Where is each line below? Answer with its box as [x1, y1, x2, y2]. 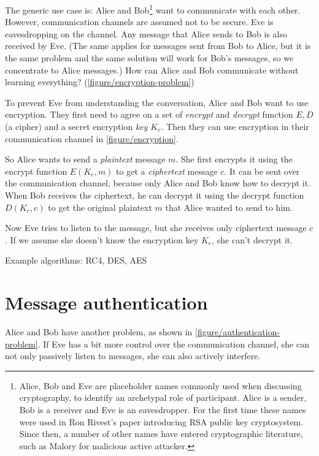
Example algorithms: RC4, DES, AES [5, 254, 147, 267]
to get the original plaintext [48, 200, 152, 213]
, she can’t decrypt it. [212, 233, 293, 246]
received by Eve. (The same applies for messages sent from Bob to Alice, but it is [5, 39, 311, 52]
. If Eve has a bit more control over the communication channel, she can [37, 337, 309, 350]
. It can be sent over [224, 164, 300, 177]
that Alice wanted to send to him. [165, 200, 293, 213]
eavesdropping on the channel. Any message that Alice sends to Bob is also [5, 27, 287, 40]
